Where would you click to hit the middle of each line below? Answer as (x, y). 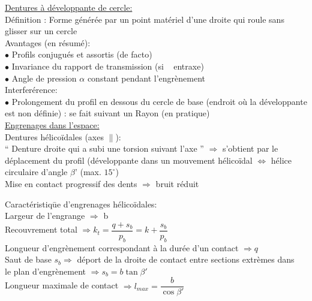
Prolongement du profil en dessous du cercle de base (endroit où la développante (159, 101)
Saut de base (28, 259)
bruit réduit (177, 183)
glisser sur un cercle (41, 31)
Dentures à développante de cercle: (69, 7)
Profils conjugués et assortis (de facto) (82, 54)
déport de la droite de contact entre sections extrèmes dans (186, 259)
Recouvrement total (41, 229)
